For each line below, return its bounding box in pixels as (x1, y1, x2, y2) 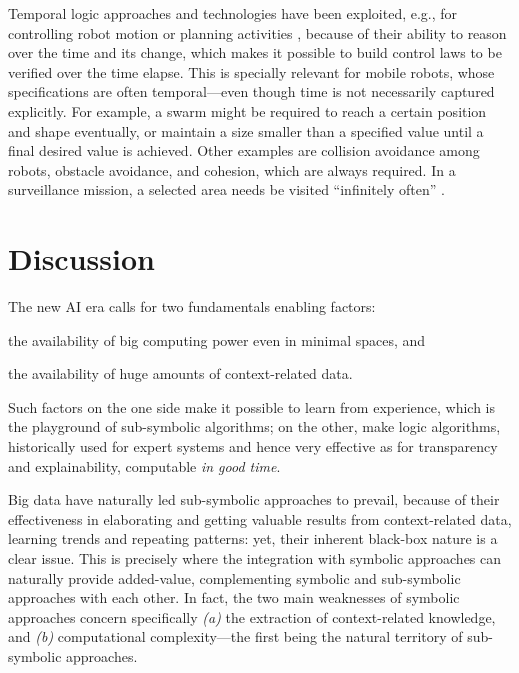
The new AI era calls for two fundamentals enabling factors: (8, 296, 376, 317)
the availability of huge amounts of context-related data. (8, 363, 353, 384)
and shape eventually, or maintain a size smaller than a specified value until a (8, 120, 484, 141)
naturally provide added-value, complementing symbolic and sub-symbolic (8, 567, 461, 588)
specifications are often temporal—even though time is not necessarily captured (8, 81, 495, 102)
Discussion (8, 238, 155, 279)
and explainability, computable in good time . (8, 455, 281, 476)
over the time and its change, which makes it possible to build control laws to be (8, 42, 502, 63)
